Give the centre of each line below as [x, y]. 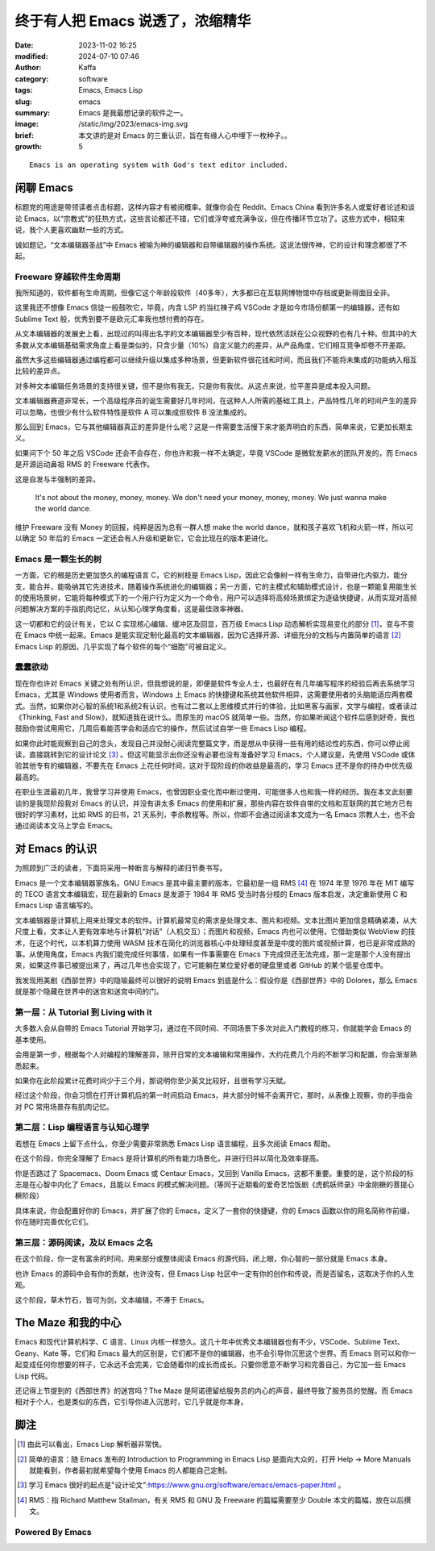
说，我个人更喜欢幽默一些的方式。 [71, 230]
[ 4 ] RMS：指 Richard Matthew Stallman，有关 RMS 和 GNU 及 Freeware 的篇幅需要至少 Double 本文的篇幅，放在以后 [211, 1499]
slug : [23, 102]
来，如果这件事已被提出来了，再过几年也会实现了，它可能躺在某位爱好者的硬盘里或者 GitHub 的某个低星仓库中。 [201, 965]
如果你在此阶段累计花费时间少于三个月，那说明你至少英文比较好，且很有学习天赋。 [152, 1080]
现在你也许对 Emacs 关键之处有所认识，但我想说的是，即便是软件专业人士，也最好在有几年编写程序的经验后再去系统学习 [215, 683]
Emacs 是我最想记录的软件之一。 [133, 112]
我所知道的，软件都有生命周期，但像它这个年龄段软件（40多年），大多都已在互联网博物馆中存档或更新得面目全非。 [205, 293]
